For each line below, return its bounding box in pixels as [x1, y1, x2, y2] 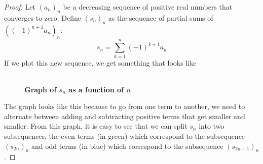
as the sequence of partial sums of [108, 12, 213, 23]
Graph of [24, 84, 57, 94]
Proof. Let [4, 2, 35, 12]
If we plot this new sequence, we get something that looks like [4, 57, 197, 68]
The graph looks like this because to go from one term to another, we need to [4, 101, 245, 112]
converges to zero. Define [4, 12, 81, 23]
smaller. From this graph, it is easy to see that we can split [4, 121, 187, 131]
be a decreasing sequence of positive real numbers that [63, 2, 233, 12]
